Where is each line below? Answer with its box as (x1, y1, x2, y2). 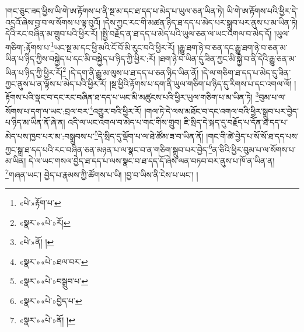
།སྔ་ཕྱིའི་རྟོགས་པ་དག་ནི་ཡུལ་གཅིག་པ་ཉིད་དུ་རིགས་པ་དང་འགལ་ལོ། (109, 77, 292, 89)
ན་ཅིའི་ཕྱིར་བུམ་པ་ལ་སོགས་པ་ (212, 143, 296, 155)
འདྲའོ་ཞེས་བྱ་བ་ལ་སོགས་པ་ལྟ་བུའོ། (5, 16, 101, 28)
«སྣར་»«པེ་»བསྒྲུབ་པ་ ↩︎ (19, 275, 88, 287)
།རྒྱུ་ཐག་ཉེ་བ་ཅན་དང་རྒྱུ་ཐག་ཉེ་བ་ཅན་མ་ (177, 41, 288, 53)
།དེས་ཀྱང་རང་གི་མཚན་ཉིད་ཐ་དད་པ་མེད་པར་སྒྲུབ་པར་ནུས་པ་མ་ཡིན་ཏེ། (103, 16, 298, 28)
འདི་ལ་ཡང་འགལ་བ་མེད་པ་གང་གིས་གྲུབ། (68, 116, 181, 128)
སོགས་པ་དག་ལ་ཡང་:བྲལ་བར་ (5, 104, 90, 117)
